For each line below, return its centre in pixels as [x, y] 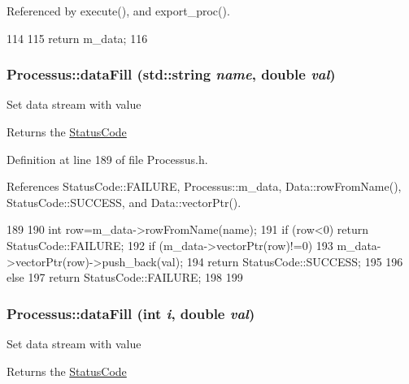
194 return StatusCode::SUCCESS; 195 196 [295, 261]
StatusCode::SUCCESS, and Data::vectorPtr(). [124, 202]
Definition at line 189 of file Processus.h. [107, 159]
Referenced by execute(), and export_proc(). [118, 11]
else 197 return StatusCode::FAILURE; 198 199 [125, 277]
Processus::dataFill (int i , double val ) [131, 313]
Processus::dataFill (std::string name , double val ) [171, 74]
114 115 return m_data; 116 [77, 38]
